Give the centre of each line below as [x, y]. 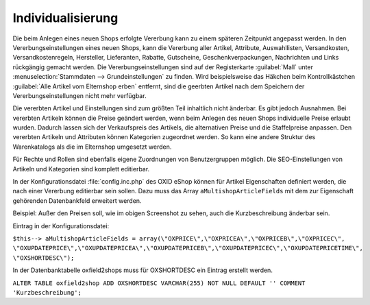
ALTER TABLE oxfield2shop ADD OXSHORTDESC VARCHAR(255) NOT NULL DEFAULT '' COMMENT [159, 283]
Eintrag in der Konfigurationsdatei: [61, 225]
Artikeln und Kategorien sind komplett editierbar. [81, 169]
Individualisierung [65, 18]
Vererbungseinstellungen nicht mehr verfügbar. [79, 95]
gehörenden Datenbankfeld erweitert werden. [77, 200]
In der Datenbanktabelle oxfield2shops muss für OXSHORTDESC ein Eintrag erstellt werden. [143, 270]
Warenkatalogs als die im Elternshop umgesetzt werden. [92, 147]
